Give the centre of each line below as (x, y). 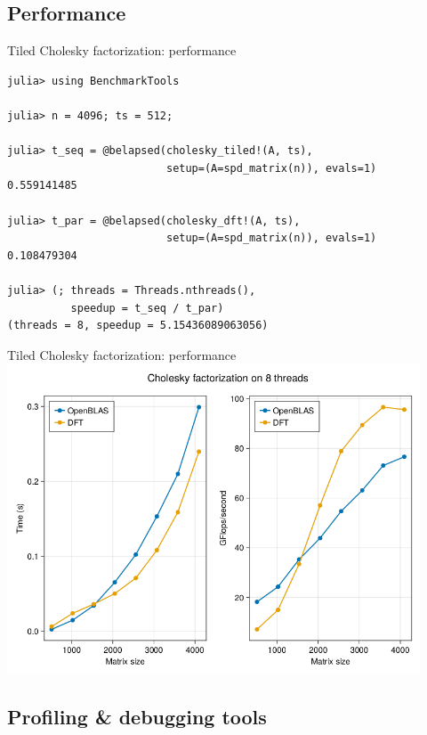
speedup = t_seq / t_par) (147, 308)
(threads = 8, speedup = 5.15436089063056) (138, 326)
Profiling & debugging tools (137, 717)
